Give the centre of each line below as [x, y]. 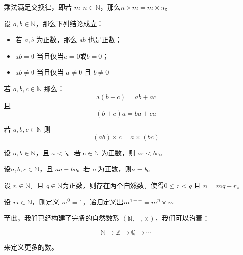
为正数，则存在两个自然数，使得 [113, 185]
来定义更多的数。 [31, 246]
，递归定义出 [103, 201]
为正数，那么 [57, 40]
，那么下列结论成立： [70, 23]
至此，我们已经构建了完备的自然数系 [62, 218]
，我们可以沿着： [182, 218]
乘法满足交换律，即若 [38, 7]
